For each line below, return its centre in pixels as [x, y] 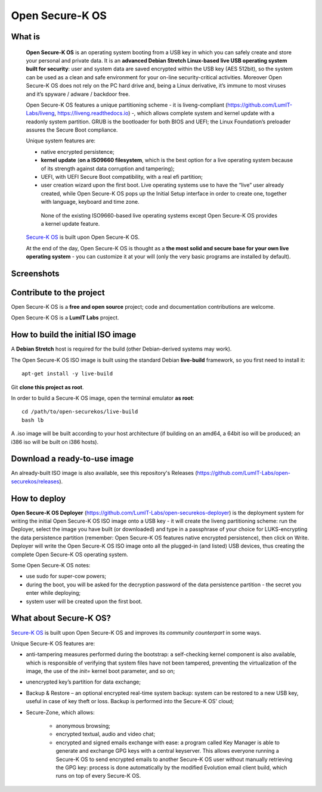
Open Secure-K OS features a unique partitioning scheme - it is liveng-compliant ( [127, 105]
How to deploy [38, 499]
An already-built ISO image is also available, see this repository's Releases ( [104, 473]
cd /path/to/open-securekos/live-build [80, 412]
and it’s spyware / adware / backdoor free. [78, 94]
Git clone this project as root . [47, 387]
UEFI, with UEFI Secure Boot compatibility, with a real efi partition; [122, 177]
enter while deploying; [53, 593]
